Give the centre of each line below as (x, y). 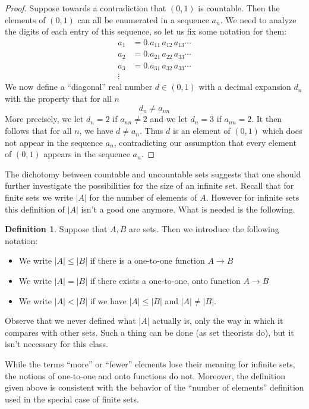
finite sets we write (39, 197)
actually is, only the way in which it (218, 321)
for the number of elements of (143, 197)
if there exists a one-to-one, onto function (165, 280)
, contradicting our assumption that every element (205, 142)
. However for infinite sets (253, 197)
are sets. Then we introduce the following (204, 229)
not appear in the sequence (54, 142)
